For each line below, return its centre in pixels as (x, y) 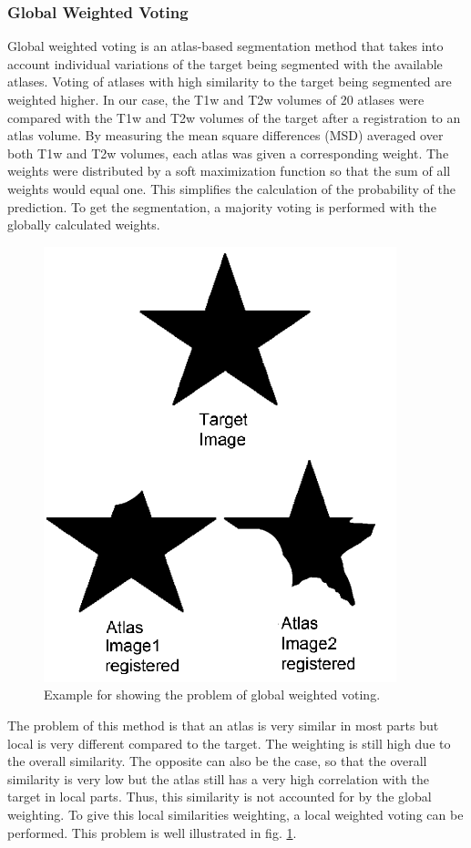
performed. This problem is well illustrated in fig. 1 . (152, 832)
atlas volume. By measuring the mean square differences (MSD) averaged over (225, 135)
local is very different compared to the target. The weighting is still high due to (229, 743)
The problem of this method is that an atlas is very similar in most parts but (223, 725)
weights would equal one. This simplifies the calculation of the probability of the (231, 188)
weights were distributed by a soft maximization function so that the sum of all (229, 171)
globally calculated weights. (84, 225)
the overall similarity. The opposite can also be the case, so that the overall (217, 761)
